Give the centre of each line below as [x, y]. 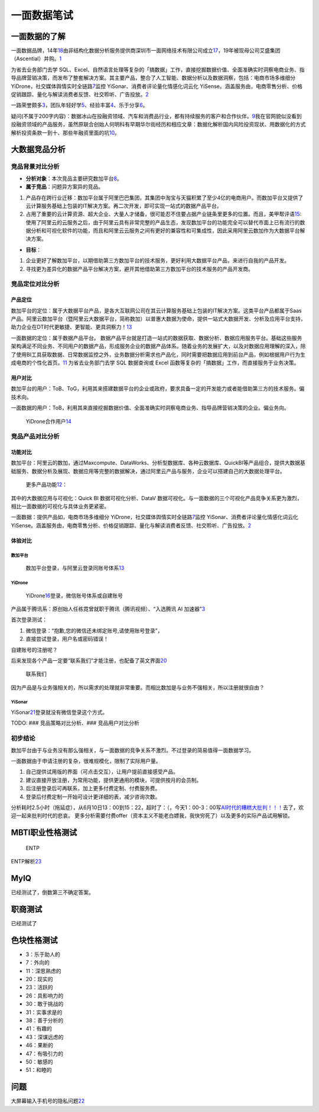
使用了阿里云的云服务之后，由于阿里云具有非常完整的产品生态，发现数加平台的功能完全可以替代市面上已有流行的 [163, 222]
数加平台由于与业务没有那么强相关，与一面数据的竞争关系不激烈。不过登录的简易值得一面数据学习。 [132, 750]
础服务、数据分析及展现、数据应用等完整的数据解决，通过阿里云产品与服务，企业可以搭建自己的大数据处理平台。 [148, 471]
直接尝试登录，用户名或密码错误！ [67, 639]
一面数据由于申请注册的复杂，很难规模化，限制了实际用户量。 [86, 761]
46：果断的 [39, 1045]
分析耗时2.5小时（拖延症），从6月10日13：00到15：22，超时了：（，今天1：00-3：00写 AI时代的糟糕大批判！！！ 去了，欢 [157, 807]
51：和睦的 [39, 1070]
